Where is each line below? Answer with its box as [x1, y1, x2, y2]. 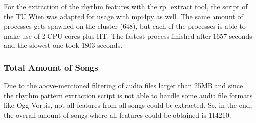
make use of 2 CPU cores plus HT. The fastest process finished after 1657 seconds [4, 30, 252, 41]
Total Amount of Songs [4, 61, 98, 73]
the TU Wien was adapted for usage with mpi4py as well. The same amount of [4, 11, 243, 21]
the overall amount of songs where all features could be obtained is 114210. [4, 109, 231, 120]
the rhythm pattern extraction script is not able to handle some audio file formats [4, 90, 253, 100]
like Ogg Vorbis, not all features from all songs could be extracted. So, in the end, [4, 100, 252, 110]
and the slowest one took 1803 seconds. [4, 40, 123, 50]
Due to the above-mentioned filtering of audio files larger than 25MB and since [4, 81, 243, 91]
